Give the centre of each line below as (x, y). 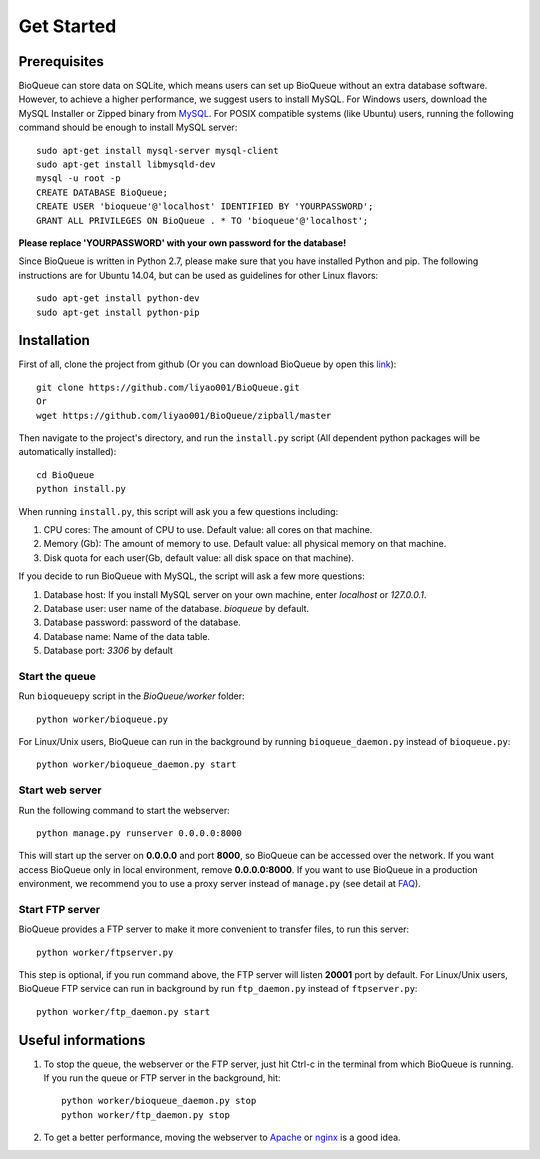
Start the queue (57, 676)
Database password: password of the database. (142, 622)
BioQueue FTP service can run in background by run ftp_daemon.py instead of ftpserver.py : (218, 989)
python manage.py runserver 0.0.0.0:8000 (139, 833)
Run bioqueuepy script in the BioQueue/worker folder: (131, 696)
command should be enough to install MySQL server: (128, 127)
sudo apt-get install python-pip (118, 312)
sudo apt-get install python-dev (118, 298)
